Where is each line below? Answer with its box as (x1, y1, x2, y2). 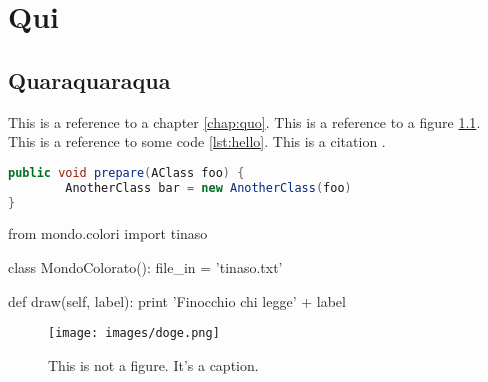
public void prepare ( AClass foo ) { (8, 165, 245, 180)
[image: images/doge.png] (48, 326, 220, 341)
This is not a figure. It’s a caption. (48, 354, 259, 375)
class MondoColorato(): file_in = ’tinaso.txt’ (8, 256, 283, 277)
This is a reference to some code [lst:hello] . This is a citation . (8, 131, 386, 152)
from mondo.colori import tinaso (8, 223, 208, 244)
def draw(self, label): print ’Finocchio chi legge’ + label (8, 290, 346, 311)
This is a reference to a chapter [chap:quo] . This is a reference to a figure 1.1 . (8, 111, 481, 132)
